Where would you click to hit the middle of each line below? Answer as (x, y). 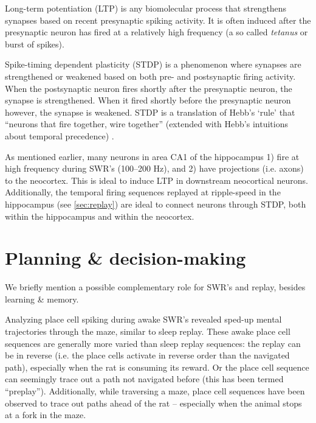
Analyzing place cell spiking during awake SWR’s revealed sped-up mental (143, 319)
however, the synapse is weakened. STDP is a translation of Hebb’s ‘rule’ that (150, 112)
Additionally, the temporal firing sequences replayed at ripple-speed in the (143, 192)
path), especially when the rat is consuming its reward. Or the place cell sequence (157, 367)
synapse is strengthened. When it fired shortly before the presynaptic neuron (148, 100)
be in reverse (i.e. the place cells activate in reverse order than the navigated (147, 355)
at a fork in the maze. (46, 415)
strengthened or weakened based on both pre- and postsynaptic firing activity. (150, 76)
